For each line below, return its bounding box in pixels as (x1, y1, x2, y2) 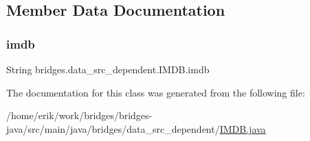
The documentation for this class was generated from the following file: (6, 85, 305, 99)
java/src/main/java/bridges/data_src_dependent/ (6, 121, 220, 136)
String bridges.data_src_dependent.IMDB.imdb (6, 62, 210, 76)
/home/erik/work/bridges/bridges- (6, 108, 153, 123)
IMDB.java (219, 121, 266, 136)
